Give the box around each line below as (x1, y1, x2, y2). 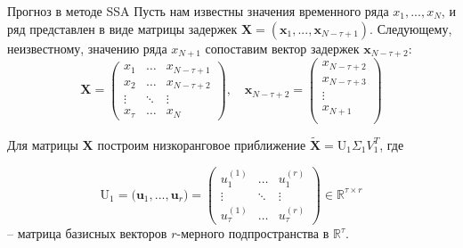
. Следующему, (370, 19, 452, 37)
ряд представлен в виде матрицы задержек (7, 19, 238, 37)
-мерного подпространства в (176, 224, 329, 243)
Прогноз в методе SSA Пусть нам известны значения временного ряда (7, 2, 389, 20)
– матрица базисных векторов (7, 224, 167, 243)
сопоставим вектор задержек (205, 38, 360, 57)
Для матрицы (7, 135, 78, 153)
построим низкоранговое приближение (97, 135, 306, 153)
